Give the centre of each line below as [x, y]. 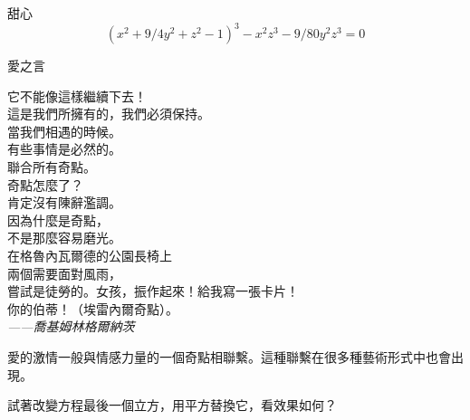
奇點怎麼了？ [45, 184]
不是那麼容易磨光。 [64, 238]
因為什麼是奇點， [58, 220]
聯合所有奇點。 [52, 167]
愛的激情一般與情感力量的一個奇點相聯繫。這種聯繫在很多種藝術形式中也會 [229, 357]
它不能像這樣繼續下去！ [77, 95]
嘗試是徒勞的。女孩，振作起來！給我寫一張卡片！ [153, 291]
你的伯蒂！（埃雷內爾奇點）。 [93, 308]
